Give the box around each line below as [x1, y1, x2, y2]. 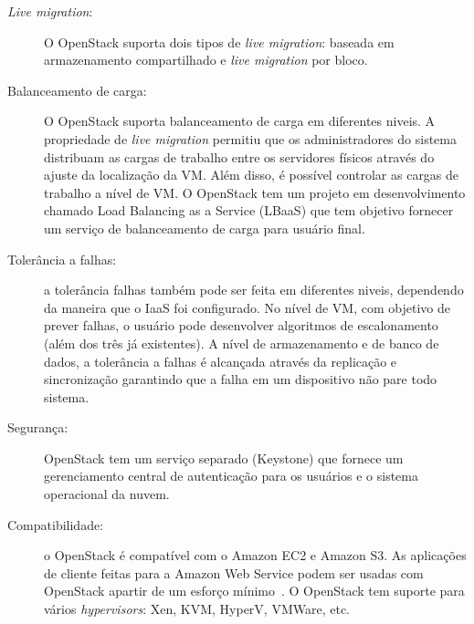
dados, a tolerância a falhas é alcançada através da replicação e [44, 351, 397, 370]
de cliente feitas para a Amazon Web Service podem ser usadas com [44, 563, 424, 582]
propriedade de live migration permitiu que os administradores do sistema [44, 129, 457, 148]
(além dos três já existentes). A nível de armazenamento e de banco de [44, 333, 439, 352]
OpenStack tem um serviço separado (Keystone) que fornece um [44, 448, 404, 467]
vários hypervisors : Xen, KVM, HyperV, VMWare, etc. [44, 599, 350, 619]
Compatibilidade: [7, 515, 104, 534]
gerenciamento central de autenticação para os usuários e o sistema [44, 466, 418, 485]
